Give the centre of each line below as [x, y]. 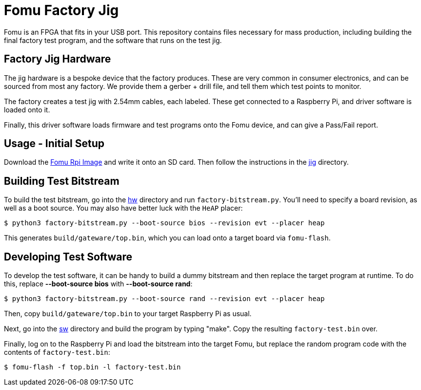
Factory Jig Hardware [58, 59]
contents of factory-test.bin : [57, 352]
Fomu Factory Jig [61, 10]
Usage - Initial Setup [54, 144]
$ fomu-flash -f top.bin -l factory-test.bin [92, 367]
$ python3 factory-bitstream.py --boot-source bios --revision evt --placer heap [164, 223]
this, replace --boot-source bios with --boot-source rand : [98, 284]
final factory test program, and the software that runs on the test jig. [113, 40]
